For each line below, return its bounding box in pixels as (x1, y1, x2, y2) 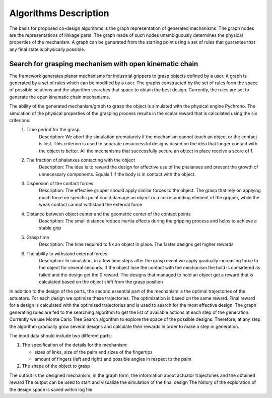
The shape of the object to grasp (22, 363, 90, 369)
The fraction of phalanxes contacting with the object (26, 157, 135, 163)
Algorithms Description (9, 8, 109, 19)
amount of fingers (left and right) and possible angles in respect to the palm (34, 356, 191, 362)
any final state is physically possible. (9, 46, 86, 52)
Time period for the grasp (26, 127, 80, 133)
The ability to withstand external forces (26, 250, 108, 257)
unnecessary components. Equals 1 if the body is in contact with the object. (39, 171, 196, 177)
